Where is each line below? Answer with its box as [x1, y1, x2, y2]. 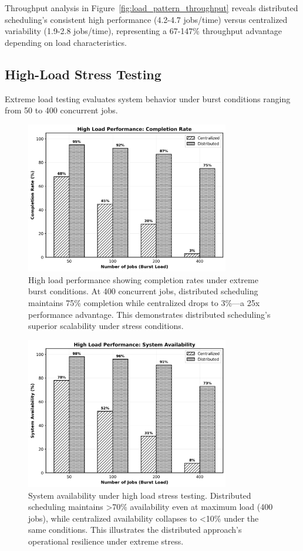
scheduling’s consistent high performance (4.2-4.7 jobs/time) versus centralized [5, 13, 288, 25]
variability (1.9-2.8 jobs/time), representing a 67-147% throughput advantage [5, 25, 282, 37]
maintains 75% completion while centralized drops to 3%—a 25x [28, 296, 260, 308]
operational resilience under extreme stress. [28, 535, 184, 547]
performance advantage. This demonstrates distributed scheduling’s [28, 308, 271, 320]
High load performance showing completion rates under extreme [28, 273, 258, 285]
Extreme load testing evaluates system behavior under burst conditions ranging [5, 92, 291, 105]
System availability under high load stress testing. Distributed [28, 489, 251, 501]
